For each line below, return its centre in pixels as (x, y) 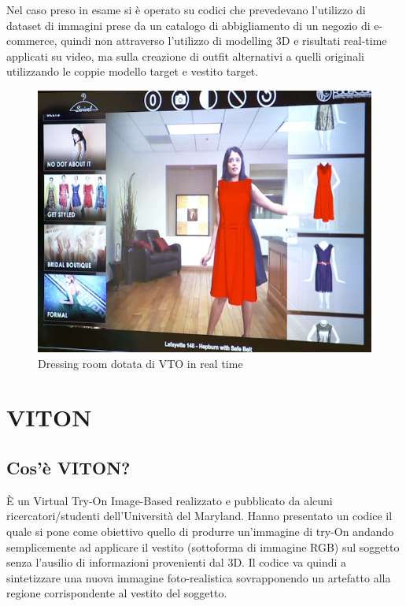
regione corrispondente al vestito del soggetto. (117, 593)
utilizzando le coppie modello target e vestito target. (133, 71)
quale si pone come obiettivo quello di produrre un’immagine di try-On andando (200, 532)
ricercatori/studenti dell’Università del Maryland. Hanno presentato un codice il (199, 516)
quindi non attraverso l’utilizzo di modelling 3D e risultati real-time (224, 41)
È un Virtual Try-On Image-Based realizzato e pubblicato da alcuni (170, 500)
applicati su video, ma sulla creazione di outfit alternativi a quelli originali (185, 56)
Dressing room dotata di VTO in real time (140, 363)
